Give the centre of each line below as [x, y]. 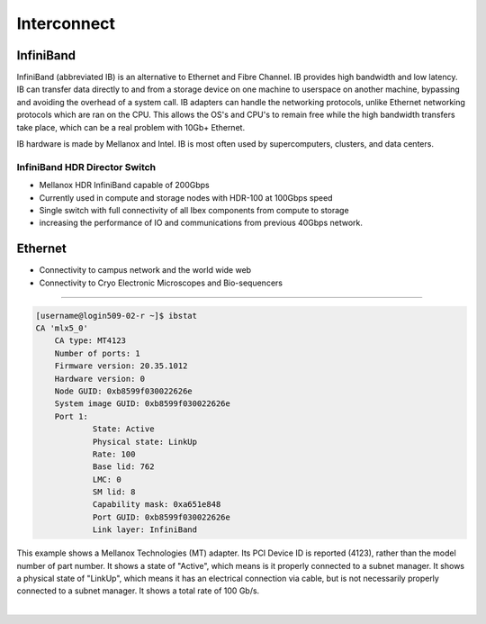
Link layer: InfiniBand [145, 530]
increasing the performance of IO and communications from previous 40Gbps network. [201, 223]
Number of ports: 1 [98, 353]
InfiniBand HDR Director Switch [86, 167]
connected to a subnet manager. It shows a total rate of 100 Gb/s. [138, 591]
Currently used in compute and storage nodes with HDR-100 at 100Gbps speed [186, 197]
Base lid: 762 [123, 467]
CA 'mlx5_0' [62, 328]
